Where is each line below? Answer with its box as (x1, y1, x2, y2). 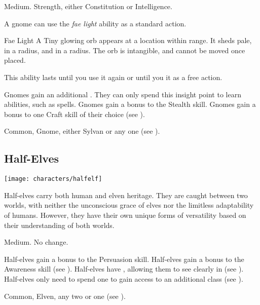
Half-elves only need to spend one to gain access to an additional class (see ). (4, 273, 243, 284)
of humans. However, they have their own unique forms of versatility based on (4, 209, 246, 220)
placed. (4, 55, 26, 65)
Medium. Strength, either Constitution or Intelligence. (4, 1, 172, 11)
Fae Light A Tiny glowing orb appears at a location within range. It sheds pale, (4, 35, 252, 46)
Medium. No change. (4, 237, 68, 247)
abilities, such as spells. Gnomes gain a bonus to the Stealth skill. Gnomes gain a (4, 99, 256, 109)
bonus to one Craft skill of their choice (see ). (4, 108, 145, 119)
